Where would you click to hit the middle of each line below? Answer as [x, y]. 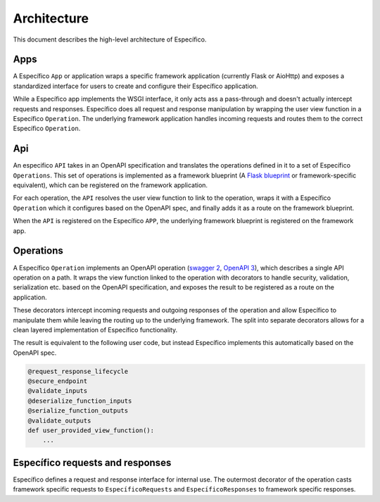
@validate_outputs [59, 420]
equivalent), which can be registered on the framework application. [110, 185]
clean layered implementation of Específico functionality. [95, 330]
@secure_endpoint [58, 381]
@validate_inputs [58, 391]
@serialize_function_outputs [78, 411]
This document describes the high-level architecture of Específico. [110, 39]
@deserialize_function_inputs [80, 401]
